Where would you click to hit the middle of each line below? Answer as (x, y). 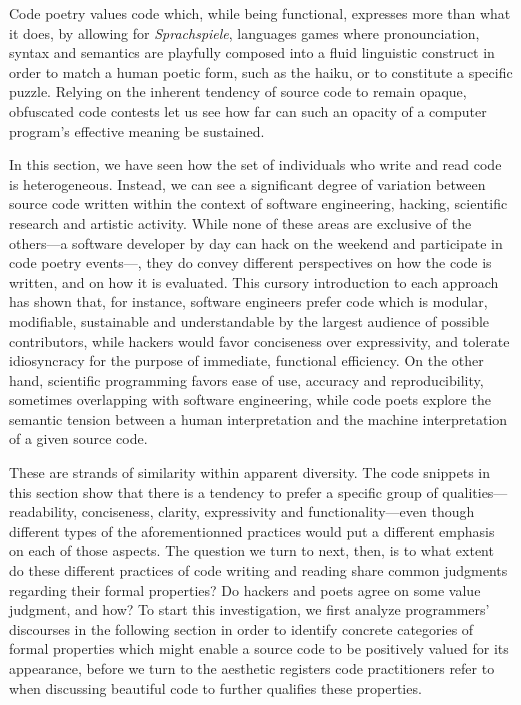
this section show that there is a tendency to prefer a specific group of (223, 491)
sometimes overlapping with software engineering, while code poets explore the (250, 399)
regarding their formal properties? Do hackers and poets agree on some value (245, 589)
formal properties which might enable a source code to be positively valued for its (259, 648)
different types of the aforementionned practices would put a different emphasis (252, 530)
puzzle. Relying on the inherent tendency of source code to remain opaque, (238, 91)
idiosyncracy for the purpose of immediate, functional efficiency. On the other (246, 360)
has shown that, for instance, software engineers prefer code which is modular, (248, 301)
